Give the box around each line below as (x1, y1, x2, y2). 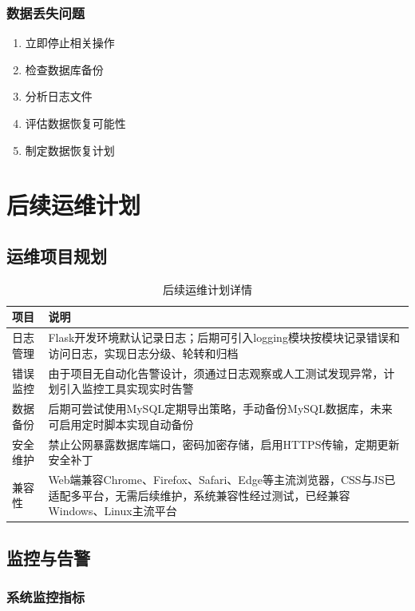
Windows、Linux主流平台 (48, 502, 177, 519)
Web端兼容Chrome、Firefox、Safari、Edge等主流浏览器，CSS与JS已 (48, 470, 396, 487)
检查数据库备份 (25, 61, 104, 77)
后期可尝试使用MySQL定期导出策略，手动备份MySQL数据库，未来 (48, 400, 393, 417)
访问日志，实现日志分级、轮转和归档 (48, 344, 239, 361)
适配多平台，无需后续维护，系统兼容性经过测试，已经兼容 (48, 486, 350, 503)
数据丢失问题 (6, 2, 85, 22)
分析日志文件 (25, 88, 93, 105)
